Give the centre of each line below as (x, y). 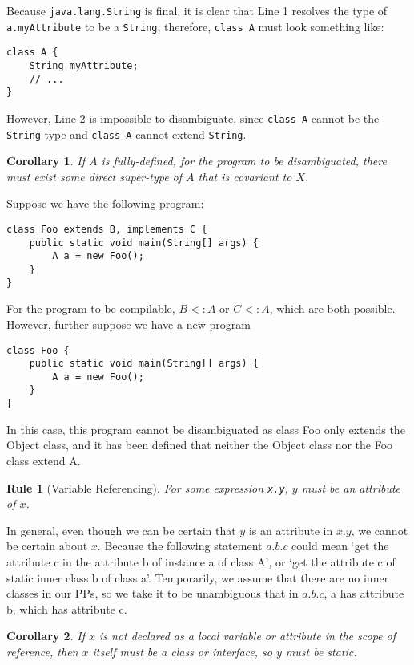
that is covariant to (245, 176)
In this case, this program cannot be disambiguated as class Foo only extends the (206, 429)
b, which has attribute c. (67, 608)
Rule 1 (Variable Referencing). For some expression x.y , (147, 487)
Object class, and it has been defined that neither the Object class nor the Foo (200, 445)
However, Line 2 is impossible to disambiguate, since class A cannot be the (193, 118)
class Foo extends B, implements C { (107, 230)
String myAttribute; (84, 65)
